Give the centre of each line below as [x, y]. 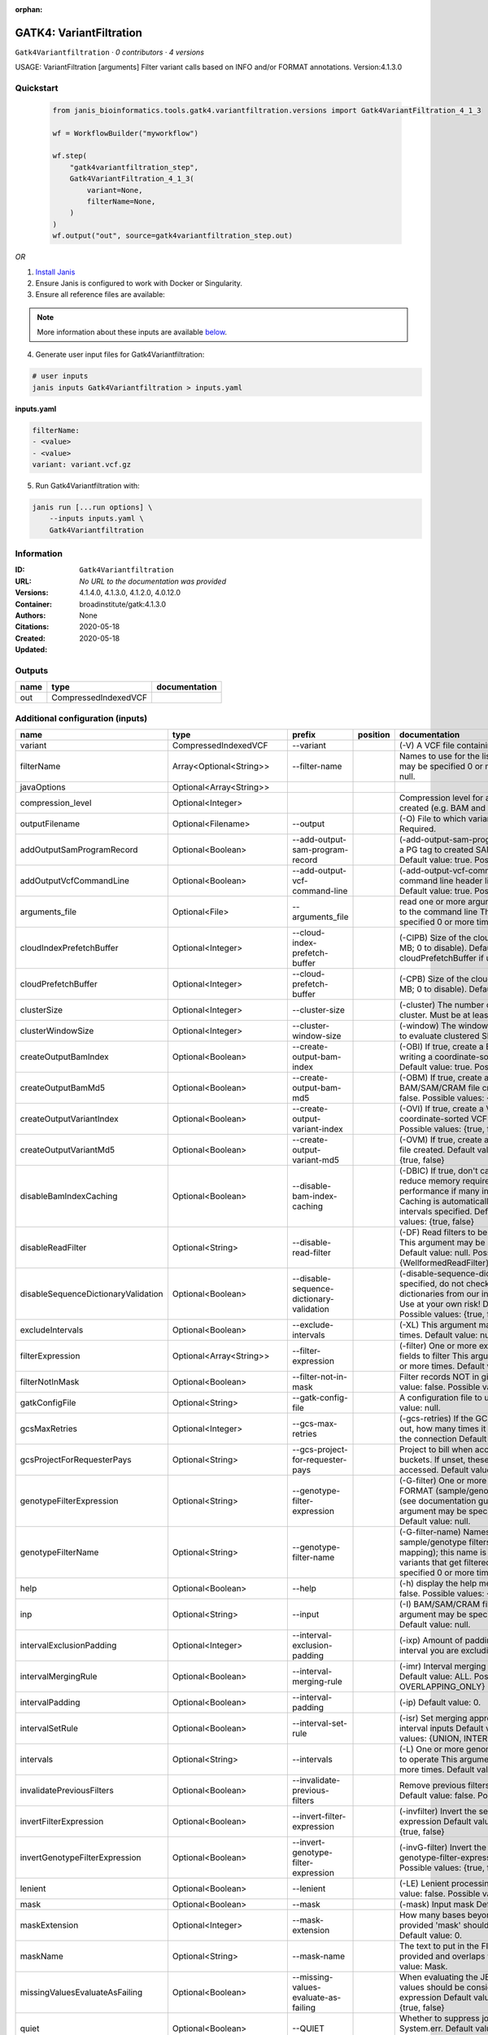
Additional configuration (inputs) [81, 718]
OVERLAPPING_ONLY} [442, 1687]
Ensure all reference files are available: [100, 295]
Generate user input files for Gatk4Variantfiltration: [120, 355]
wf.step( [70, 156]
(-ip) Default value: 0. [440, 1703]
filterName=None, [121, 201]
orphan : [29, 9]
